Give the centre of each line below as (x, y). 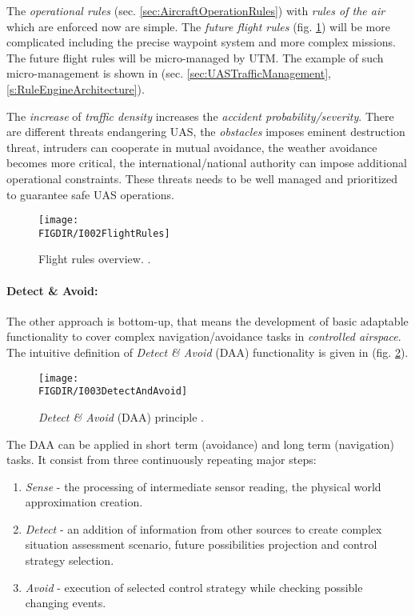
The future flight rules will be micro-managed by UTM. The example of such (195, 57)
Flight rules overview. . (95, 259)
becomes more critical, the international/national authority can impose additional (207, 163)
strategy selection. (70, 560)
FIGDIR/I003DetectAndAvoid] (113, 392)
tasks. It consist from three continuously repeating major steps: (162, 460)
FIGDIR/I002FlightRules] (104, 233)
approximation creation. (84, 502)
